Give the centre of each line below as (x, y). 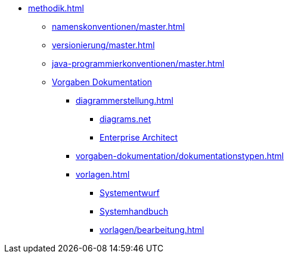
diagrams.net (125, 119)
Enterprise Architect (139, 137)
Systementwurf (130, 193)
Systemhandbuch (134, 211)
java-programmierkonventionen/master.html (138, 63)
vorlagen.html (103, 174)
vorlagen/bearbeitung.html (152, 230)
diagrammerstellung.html (125, 100)
